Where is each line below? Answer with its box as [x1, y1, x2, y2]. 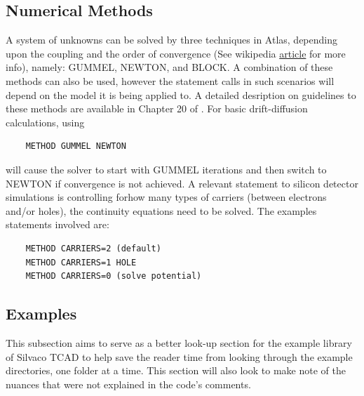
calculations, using [6, 114, 85, 129]
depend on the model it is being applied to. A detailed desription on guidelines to [6, 87, 356, 102]
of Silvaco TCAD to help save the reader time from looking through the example [6, 349, 353, 364]
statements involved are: [6, 217, 109, 232]
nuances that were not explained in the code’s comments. [6, 376, 251, 391]
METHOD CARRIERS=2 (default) [25, 243, 161, 253]
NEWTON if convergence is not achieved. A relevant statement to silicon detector [6, 176, 358, 190]
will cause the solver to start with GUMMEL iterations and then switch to [6, 161, 327, 176]
